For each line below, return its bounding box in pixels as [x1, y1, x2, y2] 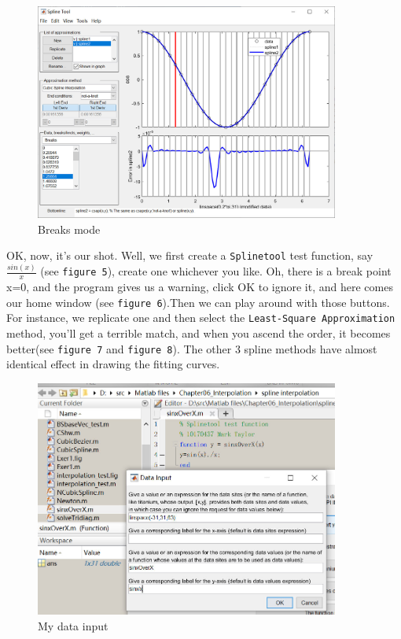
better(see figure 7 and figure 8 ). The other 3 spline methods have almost [6, 340, 377, 356]
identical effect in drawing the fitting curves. [6, 356, 220, 372]
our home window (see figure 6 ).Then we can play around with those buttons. [6, 294, 390, 310]
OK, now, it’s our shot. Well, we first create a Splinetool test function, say [6, 247, 373, 264]
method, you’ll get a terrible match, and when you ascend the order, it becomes [6, 325, 391, 341]
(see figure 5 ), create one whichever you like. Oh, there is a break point [40, 263, 392, 279]
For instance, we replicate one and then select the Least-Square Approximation [6, 309, 395, 326]
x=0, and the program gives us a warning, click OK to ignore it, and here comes [6, 279, 393, 295]
